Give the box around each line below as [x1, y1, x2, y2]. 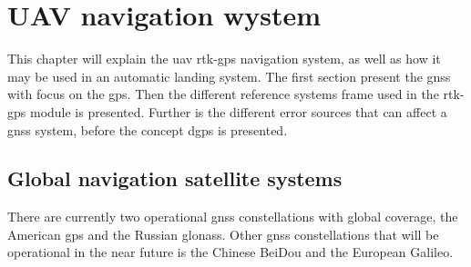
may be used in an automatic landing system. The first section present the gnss [7, 66, 451, 85]
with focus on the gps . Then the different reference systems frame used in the [7, 84, 439, 104]
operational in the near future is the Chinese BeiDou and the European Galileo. [7, 242, 454, 262]
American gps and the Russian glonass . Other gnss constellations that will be [7, 224, 439, 243]
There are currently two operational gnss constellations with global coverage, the [7, 207, 458, 226]
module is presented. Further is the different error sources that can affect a [29, 102, 447, 121]
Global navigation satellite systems [7, 164, 343, 193]
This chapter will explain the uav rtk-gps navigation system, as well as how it [7, 49, 441, 68]
